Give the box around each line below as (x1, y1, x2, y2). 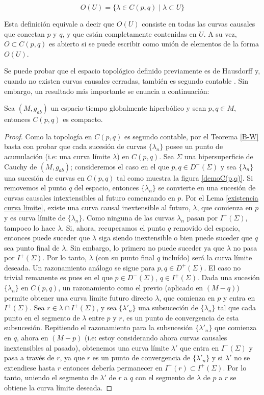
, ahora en (16, 332, 48, 343)
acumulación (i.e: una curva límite (4, 151, 111, 161)
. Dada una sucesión (197, 272, 260, 283)
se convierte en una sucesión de (158, 182, 256, 193)
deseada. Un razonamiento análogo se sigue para (4, 262, 155, 273)
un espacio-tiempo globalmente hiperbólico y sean (50, 103, 206, 113)
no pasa (233, 242, 257, 253)
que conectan (4, 28, 45, 39)
